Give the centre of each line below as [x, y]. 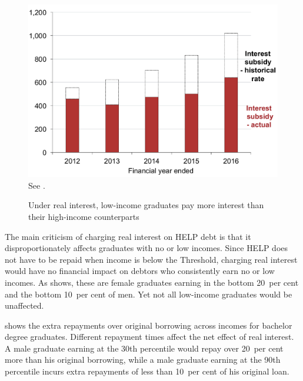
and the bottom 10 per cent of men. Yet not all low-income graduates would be [149, 294]
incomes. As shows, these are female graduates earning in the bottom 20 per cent [152, 282]
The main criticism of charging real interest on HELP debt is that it [128, 236]
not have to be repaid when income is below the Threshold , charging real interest [151, 259]
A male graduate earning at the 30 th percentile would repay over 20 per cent [144, 348]
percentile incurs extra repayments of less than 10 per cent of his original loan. [147, 371]
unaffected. [24, 305]
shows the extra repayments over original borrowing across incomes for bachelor [149, 325]
